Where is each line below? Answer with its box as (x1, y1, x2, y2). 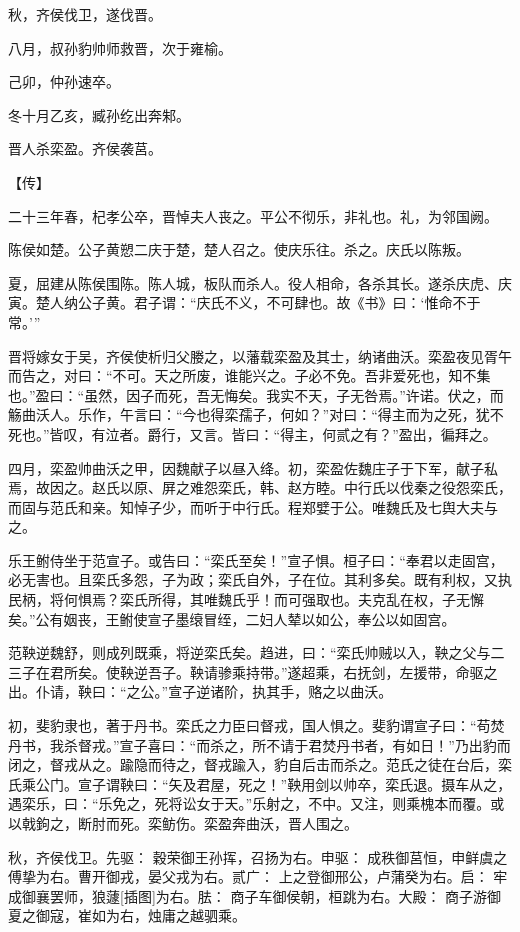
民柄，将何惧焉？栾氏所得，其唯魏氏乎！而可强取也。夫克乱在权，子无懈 (8, 589, 484, 610)
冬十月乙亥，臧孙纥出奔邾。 (8, 104, 190, 125)
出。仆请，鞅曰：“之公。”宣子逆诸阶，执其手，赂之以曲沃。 (8, 681, 393, 702)
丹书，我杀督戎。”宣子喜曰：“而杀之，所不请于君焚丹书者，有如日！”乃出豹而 (8, 734, 511, 755)
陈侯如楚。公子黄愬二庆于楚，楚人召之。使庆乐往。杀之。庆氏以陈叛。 (8, 239, 470, 260)
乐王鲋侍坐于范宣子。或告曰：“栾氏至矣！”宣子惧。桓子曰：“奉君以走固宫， (8, 549, 504, 570)
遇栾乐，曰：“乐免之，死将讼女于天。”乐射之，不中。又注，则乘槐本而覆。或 (8, 793, 505, 814)
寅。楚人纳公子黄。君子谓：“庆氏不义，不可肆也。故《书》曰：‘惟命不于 (8, 292, 481, 313)
